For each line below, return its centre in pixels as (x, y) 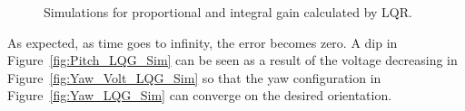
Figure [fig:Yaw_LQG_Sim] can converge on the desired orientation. (200, 95)
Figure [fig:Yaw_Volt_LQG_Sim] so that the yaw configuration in (194, 77)
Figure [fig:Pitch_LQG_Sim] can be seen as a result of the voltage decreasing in (232, 60)
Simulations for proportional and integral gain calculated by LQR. (228, 12)
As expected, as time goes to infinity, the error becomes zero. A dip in (203, 42)
